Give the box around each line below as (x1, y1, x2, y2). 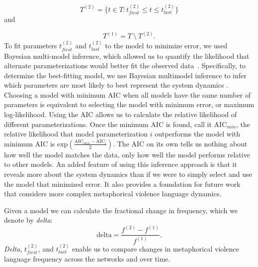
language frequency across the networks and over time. (4, 254, 171, 264)
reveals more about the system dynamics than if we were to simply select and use (4, 169, 252, 179)
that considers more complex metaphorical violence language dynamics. (4, 188, 222, 199)
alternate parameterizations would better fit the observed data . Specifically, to (4, 60, 246, 71)
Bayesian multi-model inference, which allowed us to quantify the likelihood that (4, 50, 250, 61)
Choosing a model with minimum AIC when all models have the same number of (4, 89, 251, 100)
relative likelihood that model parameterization (4, 129, 148, 139)
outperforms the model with (155, 129, 240, 139)
